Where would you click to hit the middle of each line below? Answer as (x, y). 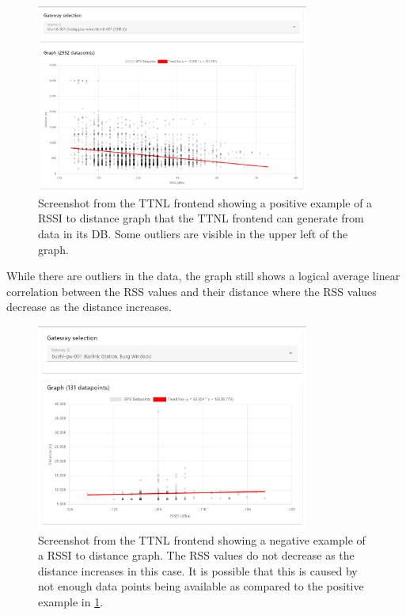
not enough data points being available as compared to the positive (201, 586)
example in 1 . (71, 601)
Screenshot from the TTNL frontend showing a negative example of (202, 539)
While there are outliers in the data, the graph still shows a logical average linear (203, 276)
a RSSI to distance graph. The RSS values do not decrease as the (196, 555)
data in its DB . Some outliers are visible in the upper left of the (193, 233)
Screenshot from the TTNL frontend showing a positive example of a (205, 202)
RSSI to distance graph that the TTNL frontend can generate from (201, 218)
